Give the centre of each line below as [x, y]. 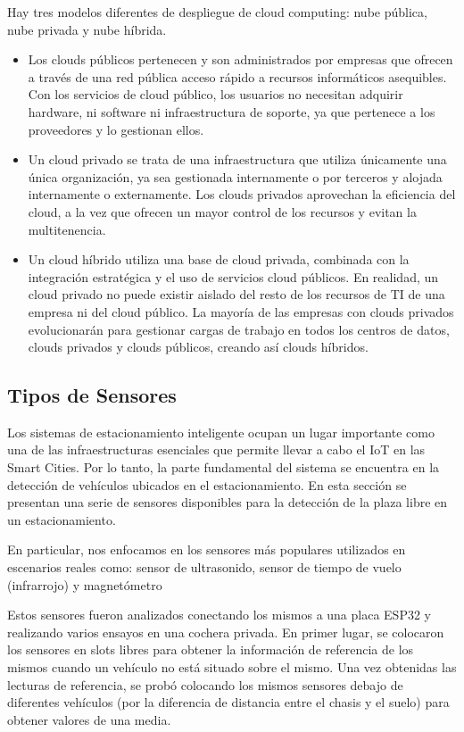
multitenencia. [67, 229]
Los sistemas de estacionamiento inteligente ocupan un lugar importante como [221, 432]
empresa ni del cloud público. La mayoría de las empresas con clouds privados [241, 311]
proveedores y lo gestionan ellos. [116, 129]
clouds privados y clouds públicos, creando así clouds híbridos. [198, 347]
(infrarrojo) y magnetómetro [85, 584]
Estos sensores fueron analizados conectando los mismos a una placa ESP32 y [219, 615]
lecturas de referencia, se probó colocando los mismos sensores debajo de [205, 684]
